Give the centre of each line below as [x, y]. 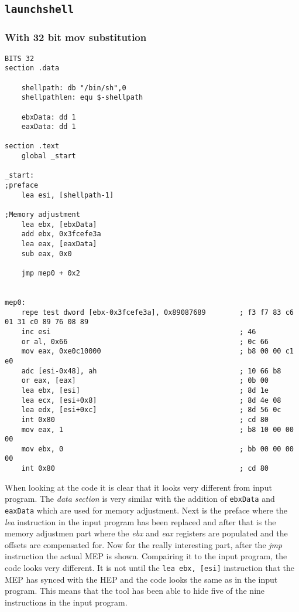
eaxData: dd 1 [49, 127]
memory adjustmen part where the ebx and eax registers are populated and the [146, 533]
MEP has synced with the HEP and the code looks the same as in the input [141, 579]
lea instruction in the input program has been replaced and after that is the [140, 521]
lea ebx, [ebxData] [59, 224]
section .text [32, 146]
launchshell [39, 9]
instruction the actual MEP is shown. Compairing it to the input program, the [146, 556]
